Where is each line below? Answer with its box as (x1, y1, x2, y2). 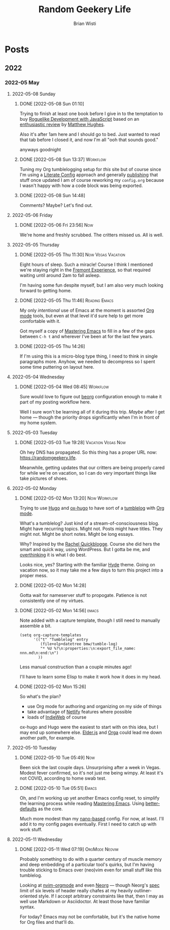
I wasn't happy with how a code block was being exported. (19, 182, 143, 188)
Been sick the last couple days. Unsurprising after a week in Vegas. (19, 764, 161, 770)
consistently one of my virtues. (19, 597, 85, 604)
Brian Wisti (73, 20, 96, 26)
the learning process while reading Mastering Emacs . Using (19, 800, 145, 806)
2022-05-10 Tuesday (12, 745, 57, 751)
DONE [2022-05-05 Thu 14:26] (19, 343, 85, 349)
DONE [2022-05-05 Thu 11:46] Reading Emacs (19, 297, 114, 304)
